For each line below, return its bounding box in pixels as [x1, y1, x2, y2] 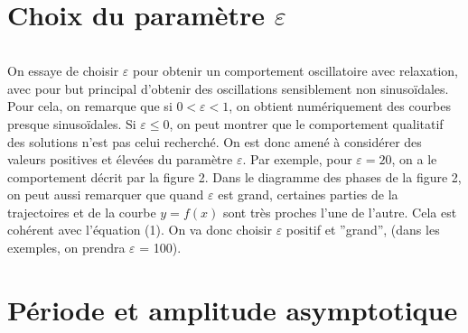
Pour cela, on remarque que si [7, 97, 173, 116]
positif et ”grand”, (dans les [285, 220, 440, 239]
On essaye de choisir [7, 61, 119, 80]
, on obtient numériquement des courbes [229, 97, 451, 116]
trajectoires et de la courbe [7, 202, 156, 221]
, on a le [391, 150, 437, 169]
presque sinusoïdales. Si [7, 114, 136, 133]
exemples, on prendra [7, 238, 126, 257]
